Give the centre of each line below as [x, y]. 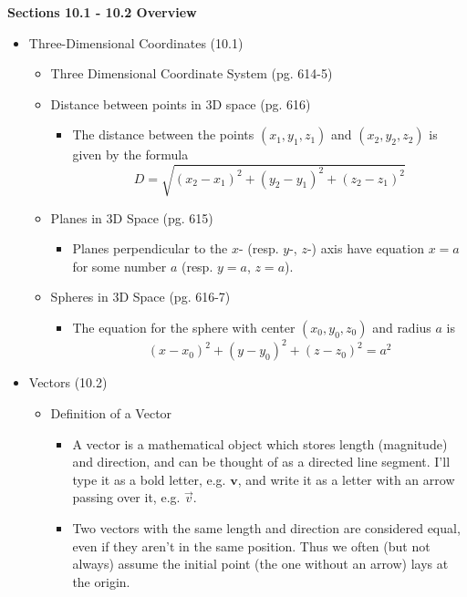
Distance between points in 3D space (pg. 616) [181, 103]
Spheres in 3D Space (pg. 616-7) [140, 297]
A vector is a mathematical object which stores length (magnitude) [260, 443]
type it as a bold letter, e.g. [149, 479]
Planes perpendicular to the [150, 248]
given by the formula [130, 154]
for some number [119, 266]
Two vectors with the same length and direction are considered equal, [266, 527]
